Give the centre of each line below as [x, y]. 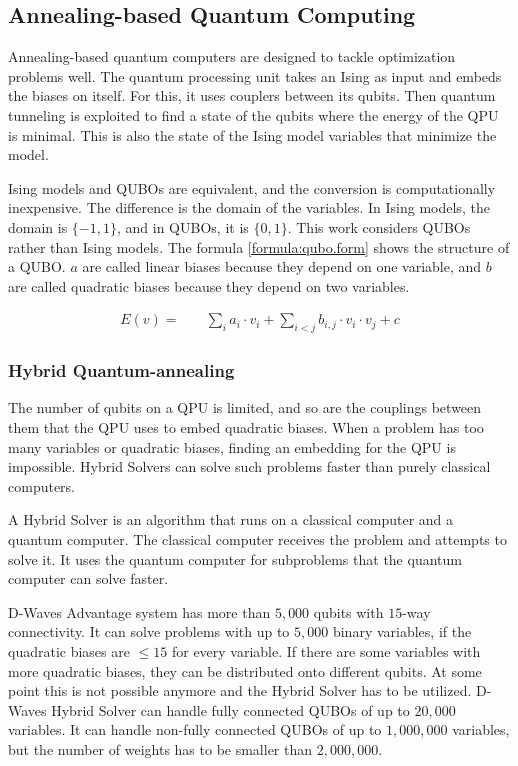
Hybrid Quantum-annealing [121, 370]
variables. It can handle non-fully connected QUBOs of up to [195, 729]
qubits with [348, 611]
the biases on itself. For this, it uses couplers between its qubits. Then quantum [252, 95]
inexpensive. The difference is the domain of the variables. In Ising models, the [249, 207]
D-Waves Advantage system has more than [139, 611]
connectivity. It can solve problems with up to [149, 631]
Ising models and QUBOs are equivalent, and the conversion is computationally [252, 187]
